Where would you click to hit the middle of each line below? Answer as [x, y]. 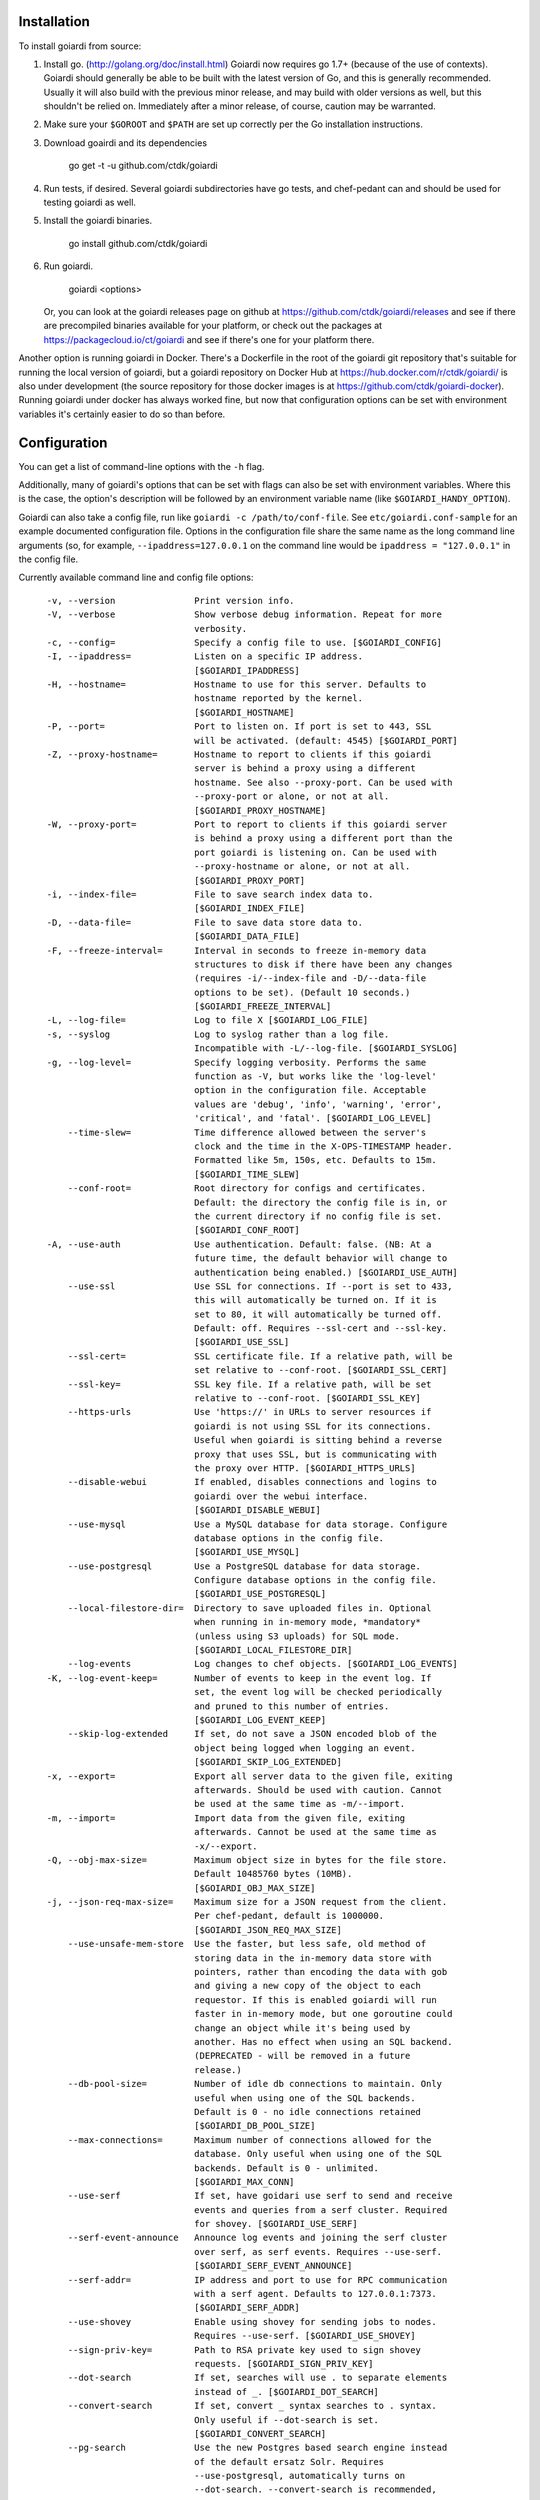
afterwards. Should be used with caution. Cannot [318, 1789]
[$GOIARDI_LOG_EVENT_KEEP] [260, 1720]
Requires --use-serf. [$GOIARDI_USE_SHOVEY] [304, 2336]
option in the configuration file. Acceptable [310, 1090]
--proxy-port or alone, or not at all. [291, 796]
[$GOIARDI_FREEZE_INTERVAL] [262, 1006]
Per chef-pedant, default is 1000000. [289, 1916]
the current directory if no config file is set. [318, 1216]
